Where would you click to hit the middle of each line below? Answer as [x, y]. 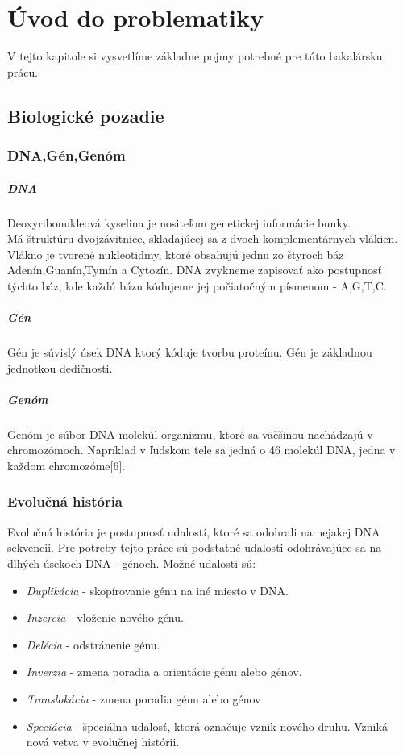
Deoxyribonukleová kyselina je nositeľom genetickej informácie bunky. [179, 222]
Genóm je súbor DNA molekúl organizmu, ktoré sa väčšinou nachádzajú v [190, 434]
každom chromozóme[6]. [66, 465]
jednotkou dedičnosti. [60, 367]
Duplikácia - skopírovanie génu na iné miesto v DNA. [157, 590]
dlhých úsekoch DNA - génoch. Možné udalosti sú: [132, 563]
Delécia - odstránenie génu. [93, 644]
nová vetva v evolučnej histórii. [103, 742]
